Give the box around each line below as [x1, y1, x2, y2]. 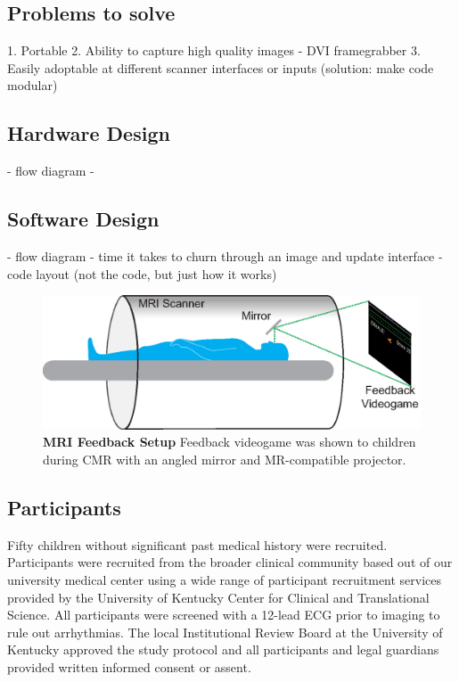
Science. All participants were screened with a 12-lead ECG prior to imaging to [7, 605, 440, 624]
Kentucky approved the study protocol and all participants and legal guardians [7, 640, 439, 659]
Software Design [7, 205, 160, 233]
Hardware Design [7, 119, 170, 147]
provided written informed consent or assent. [7, 658, 251, 677]
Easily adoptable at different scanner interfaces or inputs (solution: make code [7, 58, 434, 77]
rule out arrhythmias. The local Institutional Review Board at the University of [7, 622, 443, 641]
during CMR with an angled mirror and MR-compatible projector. [43, 450, 406, 469]
